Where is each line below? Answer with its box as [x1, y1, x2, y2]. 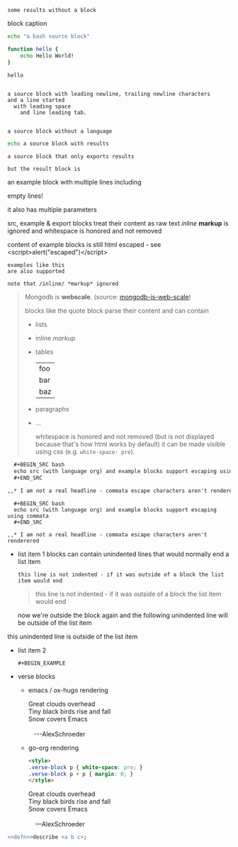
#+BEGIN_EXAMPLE [17, 660, 66, 667]
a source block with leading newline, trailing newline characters [7, 91, 211, 98]
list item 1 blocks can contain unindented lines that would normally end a [17, 550, 229, 558]
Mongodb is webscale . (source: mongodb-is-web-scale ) [24, 293, 191, 301]
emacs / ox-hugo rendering [28, 685, 108, 694]
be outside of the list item [17, 618, 92, 627]
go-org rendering [28, 743, 79, 752]
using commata [7, 512, 50, 519]
